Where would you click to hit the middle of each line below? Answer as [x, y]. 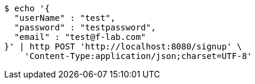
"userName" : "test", [65, 18]
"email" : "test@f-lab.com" [80, 37]
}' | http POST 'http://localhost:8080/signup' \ [123, 46]
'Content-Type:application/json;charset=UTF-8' [138, 56]
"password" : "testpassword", [85, 27]
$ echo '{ [27, 8]
